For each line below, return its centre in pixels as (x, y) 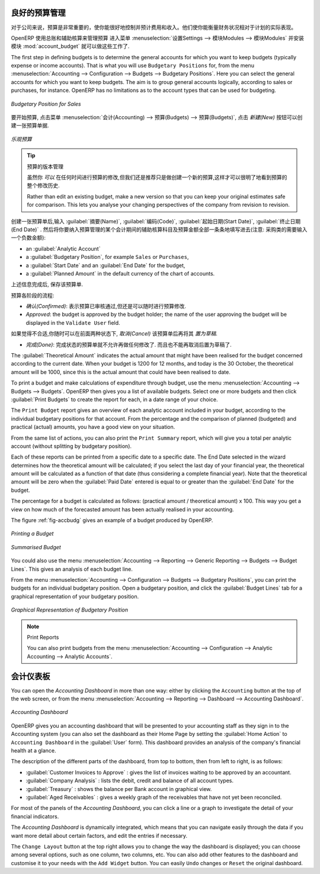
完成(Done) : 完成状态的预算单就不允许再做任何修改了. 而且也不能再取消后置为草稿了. (129, 344)
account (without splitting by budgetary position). (71, 446)
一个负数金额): (28, 238)
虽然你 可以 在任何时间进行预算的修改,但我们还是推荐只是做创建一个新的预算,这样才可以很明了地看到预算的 (157, 177)
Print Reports (43, 637)
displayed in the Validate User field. (73, 322)
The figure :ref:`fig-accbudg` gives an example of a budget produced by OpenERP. (112, 520)
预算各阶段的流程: (33, 295)
